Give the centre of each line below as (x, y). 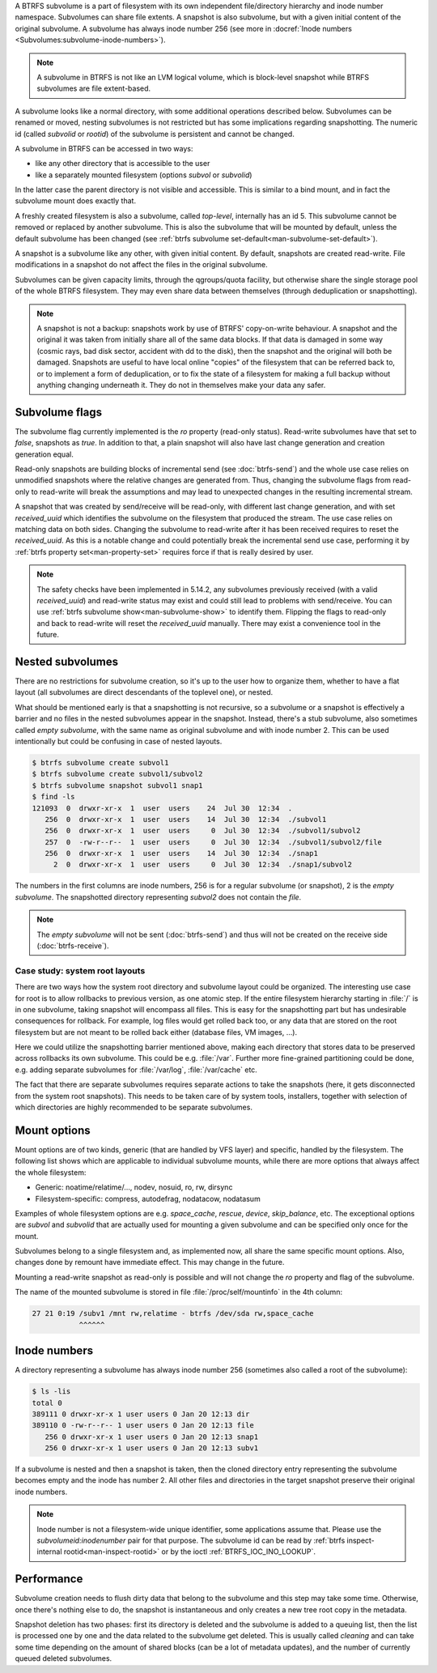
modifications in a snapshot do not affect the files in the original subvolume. (141, 265)
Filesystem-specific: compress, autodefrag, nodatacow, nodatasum (148, 1198)
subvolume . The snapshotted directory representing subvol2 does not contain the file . (158, 897)
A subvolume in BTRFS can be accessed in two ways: (104, 148)
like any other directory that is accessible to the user (123, 164)
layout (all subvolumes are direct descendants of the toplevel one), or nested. (144, 692)
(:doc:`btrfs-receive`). (73, 946)
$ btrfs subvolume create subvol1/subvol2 (117, 774)
